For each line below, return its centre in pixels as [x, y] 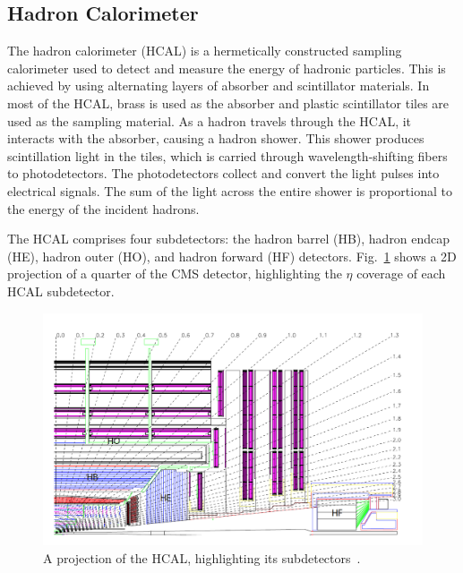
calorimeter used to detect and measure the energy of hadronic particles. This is [227, 68]
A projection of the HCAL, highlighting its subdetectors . [202, 557]
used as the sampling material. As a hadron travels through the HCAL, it [210, 120]
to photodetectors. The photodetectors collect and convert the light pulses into [223, 173]
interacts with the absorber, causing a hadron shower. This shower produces [216, 138]
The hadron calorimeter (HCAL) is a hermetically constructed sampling [205, 51]
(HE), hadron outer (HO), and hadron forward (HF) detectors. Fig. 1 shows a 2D [232, 256]
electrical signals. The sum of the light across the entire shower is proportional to [230, 190]
